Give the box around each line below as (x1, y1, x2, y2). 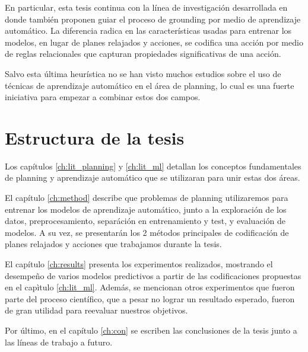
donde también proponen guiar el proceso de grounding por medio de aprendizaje (5, 12, 301, 25)
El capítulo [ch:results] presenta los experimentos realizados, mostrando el (5, 258, 273, 270)
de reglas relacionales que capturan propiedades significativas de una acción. (5, 47, 281, 60)
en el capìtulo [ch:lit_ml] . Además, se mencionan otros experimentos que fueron (5, 281, 295, 293)
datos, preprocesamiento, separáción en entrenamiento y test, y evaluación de (5, 215, 285, 227)
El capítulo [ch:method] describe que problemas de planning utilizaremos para (5, 191, 288, 204)
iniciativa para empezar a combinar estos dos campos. (5, 91, 201, 103)
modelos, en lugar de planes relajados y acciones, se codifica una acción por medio (5, 36, 303, 48)
